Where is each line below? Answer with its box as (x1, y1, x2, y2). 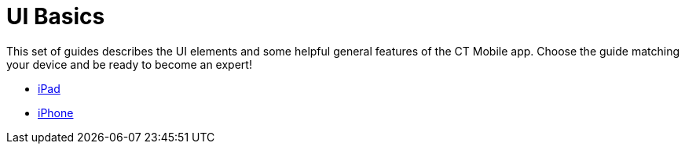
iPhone (38, 105, 74, 120)
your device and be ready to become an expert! (6, 57, 252, 71)
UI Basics (6, 3, 105, 30)
